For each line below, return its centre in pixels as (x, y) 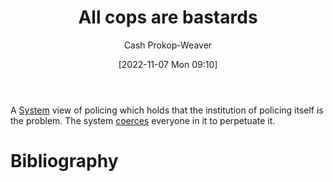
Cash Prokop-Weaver (168, 45)
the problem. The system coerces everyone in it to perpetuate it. (143, 120)
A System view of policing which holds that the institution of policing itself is (167, 110)
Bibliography (64, 161)
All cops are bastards (168, 17)
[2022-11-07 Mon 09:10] (168, 64)
